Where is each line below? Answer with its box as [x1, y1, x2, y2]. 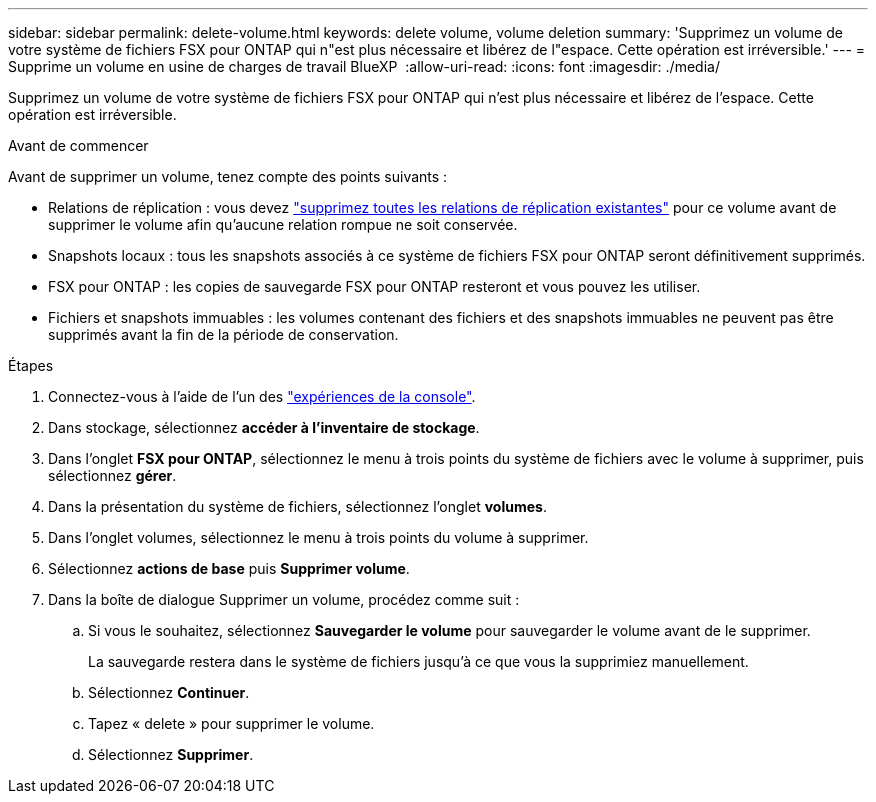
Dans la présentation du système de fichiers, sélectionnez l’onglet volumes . [48, 498, 547, 515]
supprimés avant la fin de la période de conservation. [48, 326, 399, 343]
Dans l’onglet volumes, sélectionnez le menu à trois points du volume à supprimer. [48, 529, 589, 546]
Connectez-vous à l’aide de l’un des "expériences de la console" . [48, 388, 476, 405]
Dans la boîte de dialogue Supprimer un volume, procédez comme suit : [48, 591, 520, 608]
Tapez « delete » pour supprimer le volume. [88, 715, 375, 732]
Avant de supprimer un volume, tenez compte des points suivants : [8, 168, 448, 185]
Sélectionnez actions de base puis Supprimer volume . [48, 560, 410, 577]
